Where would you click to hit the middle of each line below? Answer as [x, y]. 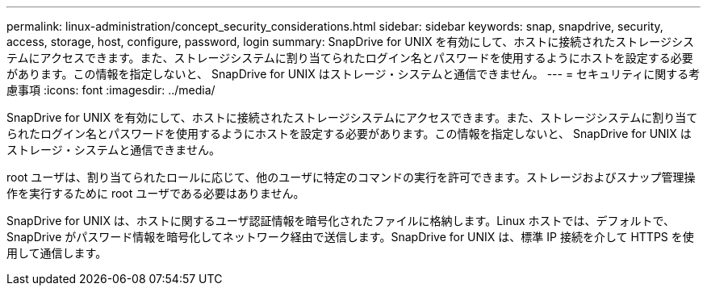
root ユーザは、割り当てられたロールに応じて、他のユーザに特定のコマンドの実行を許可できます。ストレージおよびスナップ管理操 [351, 177]
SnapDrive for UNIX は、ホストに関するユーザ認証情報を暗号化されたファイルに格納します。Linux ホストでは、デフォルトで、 [341, 221]
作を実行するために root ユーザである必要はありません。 [156, 193]
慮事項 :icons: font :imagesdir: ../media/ [111, 90]
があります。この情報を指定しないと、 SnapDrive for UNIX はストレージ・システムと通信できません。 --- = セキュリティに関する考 [353, 74]
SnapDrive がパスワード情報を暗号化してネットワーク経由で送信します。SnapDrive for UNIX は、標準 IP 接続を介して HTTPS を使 [350, 237]
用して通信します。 [57, 253]
